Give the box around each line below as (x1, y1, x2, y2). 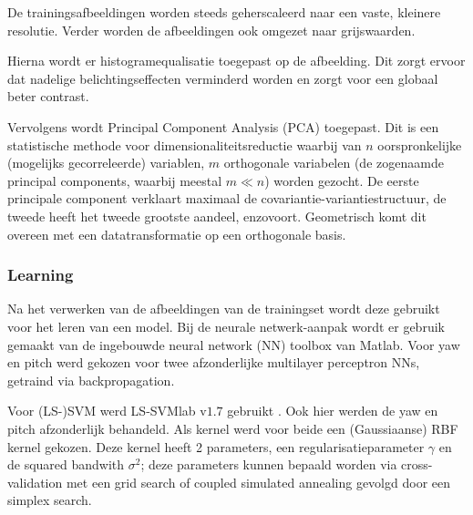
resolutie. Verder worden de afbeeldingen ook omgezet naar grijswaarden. (7, 20, 416, 39)
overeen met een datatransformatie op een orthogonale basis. (7, 224, 346, 243)
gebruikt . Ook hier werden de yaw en (227, 401, 438, 420)
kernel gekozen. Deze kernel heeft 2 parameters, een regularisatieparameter (7, 437, 425, 456)
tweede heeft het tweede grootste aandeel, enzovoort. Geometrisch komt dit (7, 206, 427, 225)
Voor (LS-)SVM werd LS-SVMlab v (7, 401, 207, 420)
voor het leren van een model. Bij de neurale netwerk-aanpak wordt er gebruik (7, 316, 445, 335)
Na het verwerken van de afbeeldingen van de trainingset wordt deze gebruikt (7, 299, 440, 318)
